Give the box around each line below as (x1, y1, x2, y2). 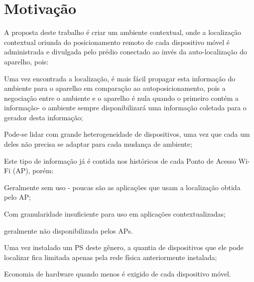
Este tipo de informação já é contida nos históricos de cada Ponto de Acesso (4, 155, 236, 166)
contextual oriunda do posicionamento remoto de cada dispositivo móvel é (4, 36, 230, 47)
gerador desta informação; (4, 112, 83, 122)
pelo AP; (4, 192, 31, 202)
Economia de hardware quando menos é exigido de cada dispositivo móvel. (4, 269, 231, 279)
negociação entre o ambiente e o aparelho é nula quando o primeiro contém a (4, 92, 239, 103)
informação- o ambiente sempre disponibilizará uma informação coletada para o (4, 102, 247, 113)
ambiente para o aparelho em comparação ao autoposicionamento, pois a (4, 83, 226, 93)
